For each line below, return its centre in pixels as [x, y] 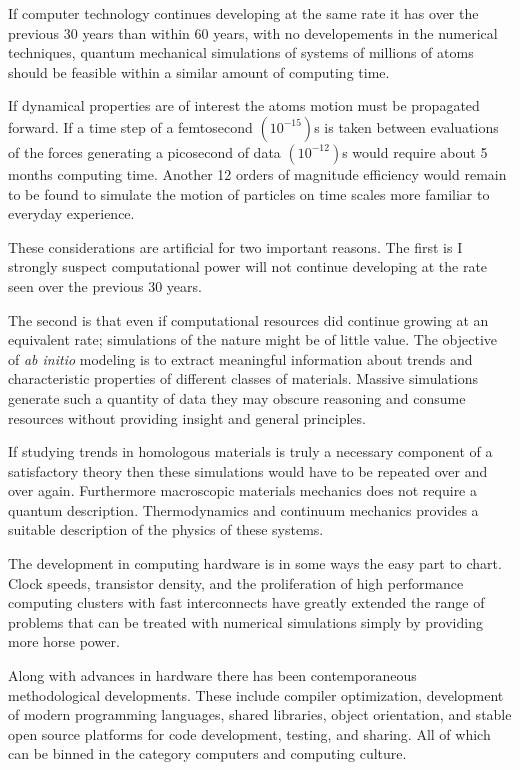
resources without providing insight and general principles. [187, 417]
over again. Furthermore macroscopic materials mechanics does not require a [242, 490]
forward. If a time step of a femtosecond [130, 126]
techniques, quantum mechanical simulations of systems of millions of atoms [241, 52]
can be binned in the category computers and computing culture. [207, 753]
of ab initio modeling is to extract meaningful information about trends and [240, 358]
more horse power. [64, 641]
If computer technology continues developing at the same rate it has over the [243, 13]
